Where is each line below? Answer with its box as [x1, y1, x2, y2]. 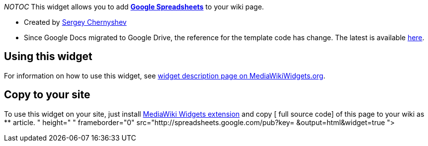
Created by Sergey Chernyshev [24, 18, 127, 26]
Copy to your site [4, 88, 90, 101]
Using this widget [4, 50, 92, 63]
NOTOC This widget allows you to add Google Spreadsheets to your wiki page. [4, 2, 264, 11]
